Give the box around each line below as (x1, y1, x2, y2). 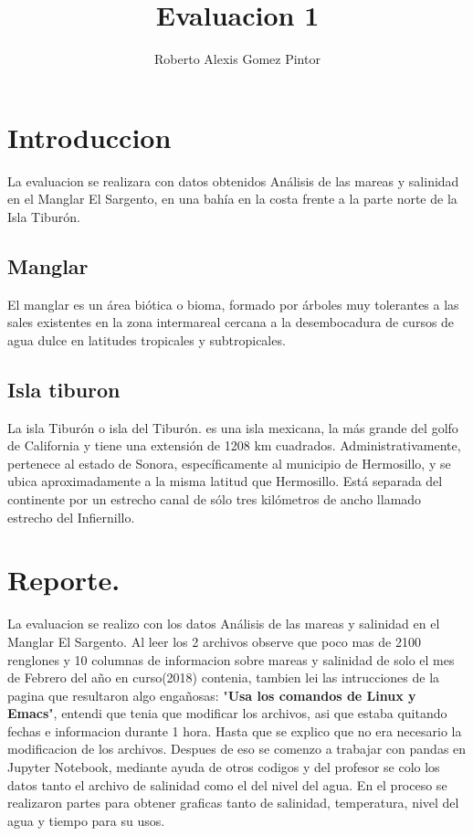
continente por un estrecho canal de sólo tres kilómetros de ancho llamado (7, 490, 422, 508)
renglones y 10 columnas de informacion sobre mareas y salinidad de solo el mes (7, 650, 455, 669)
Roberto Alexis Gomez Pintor (154, 49, 321, 69)
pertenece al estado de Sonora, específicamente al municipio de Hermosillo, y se (7, 453, 451, 472)
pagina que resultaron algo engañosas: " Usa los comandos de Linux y (7, 685, 416, 704)
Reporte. (7, 561, 121, 598)
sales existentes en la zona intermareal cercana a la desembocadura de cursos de (7, 312, 455, 332)
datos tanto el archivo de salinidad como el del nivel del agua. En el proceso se (7, 775, 447, 794)
